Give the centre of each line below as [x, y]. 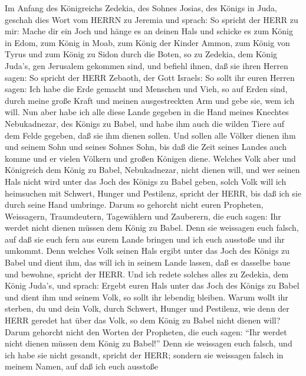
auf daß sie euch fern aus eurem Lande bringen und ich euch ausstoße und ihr [145, 239]
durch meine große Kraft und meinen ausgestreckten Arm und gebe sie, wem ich [150, 100]
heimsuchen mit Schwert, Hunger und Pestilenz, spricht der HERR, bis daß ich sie [153, 193]
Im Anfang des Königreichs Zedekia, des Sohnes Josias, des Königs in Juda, [141, 8]
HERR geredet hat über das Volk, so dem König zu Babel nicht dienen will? [143, 320]
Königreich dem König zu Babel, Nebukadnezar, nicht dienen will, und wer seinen [152, 170]
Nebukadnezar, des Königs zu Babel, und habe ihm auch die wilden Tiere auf [145, 123]
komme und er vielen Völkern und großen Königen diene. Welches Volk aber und [150, 158]
